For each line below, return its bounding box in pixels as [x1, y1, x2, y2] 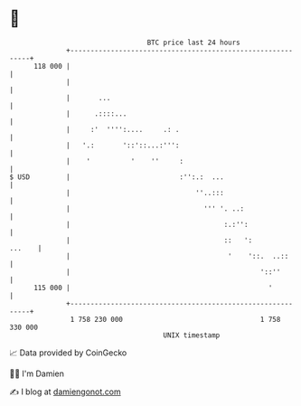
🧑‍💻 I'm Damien [9, 368, 65, 379]
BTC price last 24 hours [146, 38, 241, 47]
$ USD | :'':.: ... [9, 172, 224, 182]
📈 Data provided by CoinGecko [9, 347, 127, 358]
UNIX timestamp [163, 330, 221, 340]
